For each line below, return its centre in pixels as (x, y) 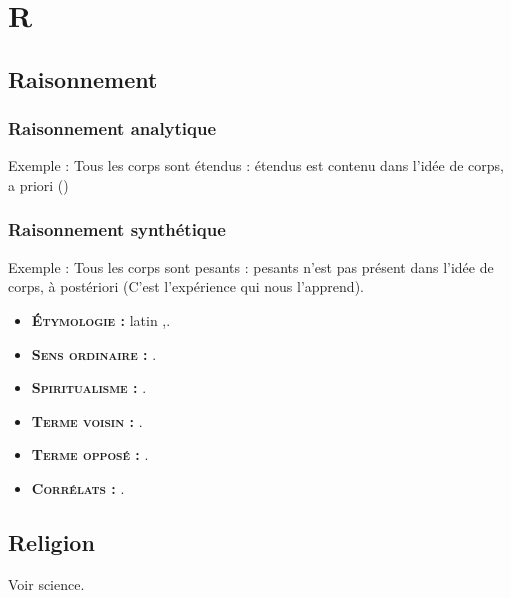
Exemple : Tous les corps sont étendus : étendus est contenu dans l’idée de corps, (256, 165)
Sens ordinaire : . (94, 353)
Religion (51, 541)
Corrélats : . (78, 487)
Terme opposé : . (90, 454)
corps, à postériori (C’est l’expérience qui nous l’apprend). (186, 286)
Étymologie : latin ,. (101, 319)
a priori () (38, 184)
